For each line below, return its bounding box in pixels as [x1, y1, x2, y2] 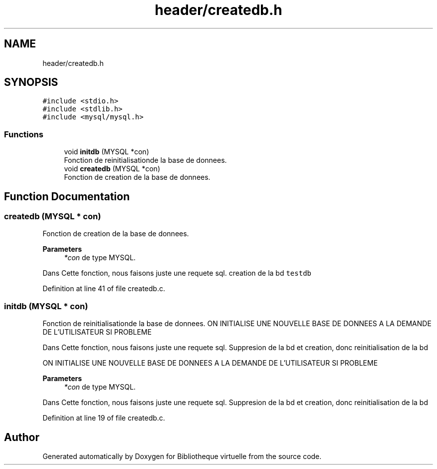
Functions [4, 129, 43, 139]
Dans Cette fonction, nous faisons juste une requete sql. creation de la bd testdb [42, 269, 311, 278]
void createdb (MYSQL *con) [64, 164, 160, 173]
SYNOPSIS [4, 76, 58, 89]
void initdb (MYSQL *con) [64, 147, 149, 156]
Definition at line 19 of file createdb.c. [42, 414, 165, 423]
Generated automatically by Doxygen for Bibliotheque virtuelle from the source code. [42, 452, 322, 461]
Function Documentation [4, 190, 130, 203]
